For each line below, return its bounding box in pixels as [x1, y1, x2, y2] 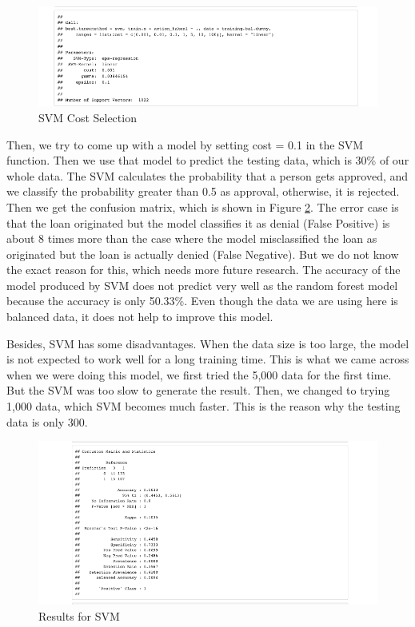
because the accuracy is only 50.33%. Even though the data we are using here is [6, 292, 398, 309]
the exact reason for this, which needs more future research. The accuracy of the [6, 261, 401, 278]
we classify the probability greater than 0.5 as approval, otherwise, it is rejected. [6, 183, 400, 200]
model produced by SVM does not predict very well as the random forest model [6, 276, 398, 293]
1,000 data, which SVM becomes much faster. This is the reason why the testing [6, 398, 401, 415]
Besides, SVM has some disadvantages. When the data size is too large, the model [6, 335, 409, 351]
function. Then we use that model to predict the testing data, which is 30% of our [6, 152, 409, 169]
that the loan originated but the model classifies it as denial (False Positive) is [6, 214, 390, 231]
